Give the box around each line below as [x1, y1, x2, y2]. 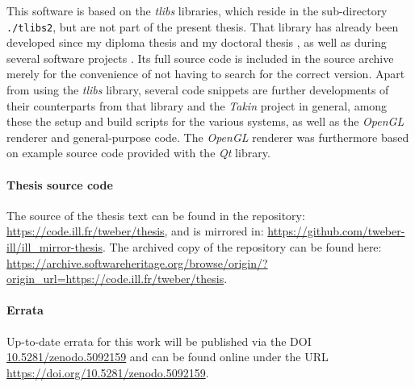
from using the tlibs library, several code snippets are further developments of [6, 81, 389, 98]
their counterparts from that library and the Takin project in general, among [6, 97, 388, 114]
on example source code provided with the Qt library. [6, 144, 270, 161]
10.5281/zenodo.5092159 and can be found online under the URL [6, 348, 329, 365]
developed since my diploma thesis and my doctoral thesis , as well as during [6, 34, 387, 51]
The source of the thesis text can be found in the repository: [6, 206, 305, 223]
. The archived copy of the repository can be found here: [102, 238, 382, 255]
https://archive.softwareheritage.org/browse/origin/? [6, 254, 268, 271]
